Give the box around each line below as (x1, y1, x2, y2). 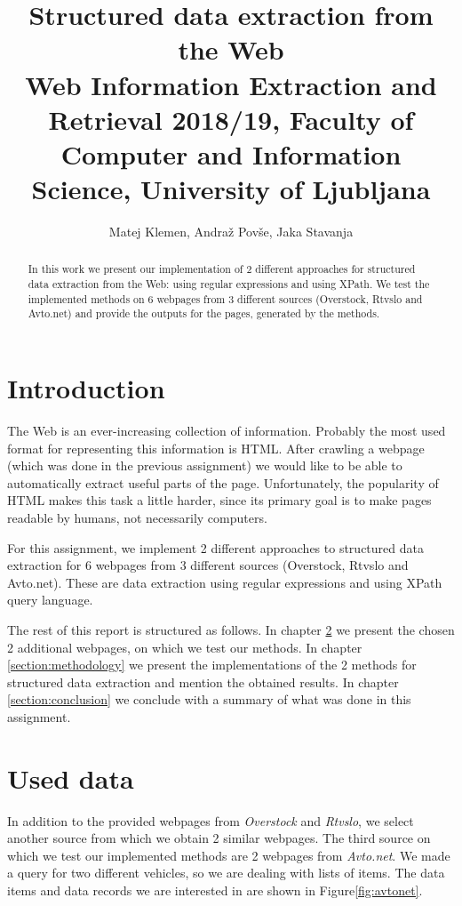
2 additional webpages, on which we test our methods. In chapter (7, 637, 362, 656)
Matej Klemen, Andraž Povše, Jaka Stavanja (108, 222, 354, 241)
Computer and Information (60, 135, 402, 172)
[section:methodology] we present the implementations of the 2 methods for (7, 655, 417, 674)
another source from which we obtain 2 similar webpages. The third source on (7, 829, 431, 847)
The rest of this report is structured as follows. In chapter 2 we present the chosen (7, 620, 455, 638)
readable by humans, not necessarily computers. (7, 508, 267, 526)
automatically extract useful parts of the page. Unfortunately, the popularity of (7, 473, 439, 492)
